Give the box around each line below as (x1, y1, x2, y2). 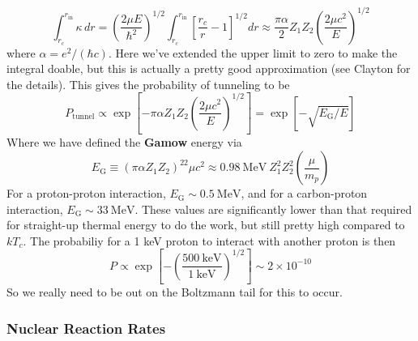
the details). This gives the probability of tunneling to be (6, 75, 290, 92)
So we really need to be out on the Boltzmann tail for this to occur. (6, 283, 343, 301)
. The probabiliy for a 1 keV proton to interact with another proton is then (23, 232, 396, 249)
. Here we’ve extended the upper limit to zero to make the (108, 44, 398, 61)
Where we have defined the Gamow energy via (6, 134, 242, 151)
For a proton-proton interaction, (6, 185, 166, 202)
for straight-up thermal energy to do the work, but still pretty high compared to (6, 216, 405, 233)
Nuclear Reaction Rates (6, 318, 166, 338)
